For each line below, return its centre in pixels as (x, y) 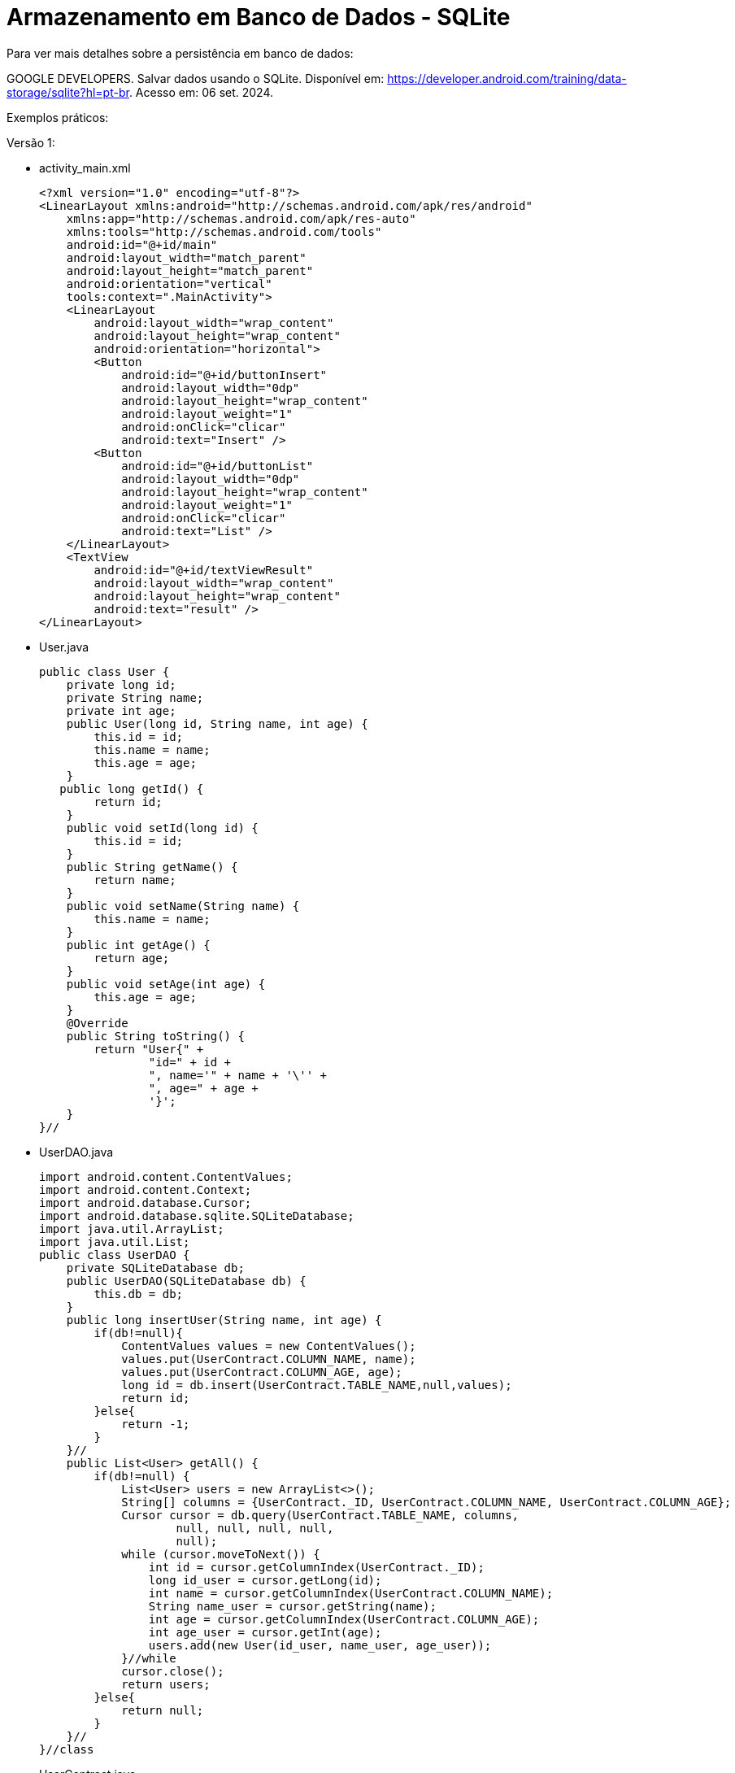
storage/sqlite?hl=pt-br (68, 92)
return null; (163, 1710)
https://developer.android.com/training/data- (507, 78)
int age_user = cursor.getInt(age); (265, 1632)
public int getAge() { (138, 945)
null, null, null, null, (255, 1528)
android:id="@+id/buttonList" (217, 466)
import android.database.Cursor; (146, 1202)
